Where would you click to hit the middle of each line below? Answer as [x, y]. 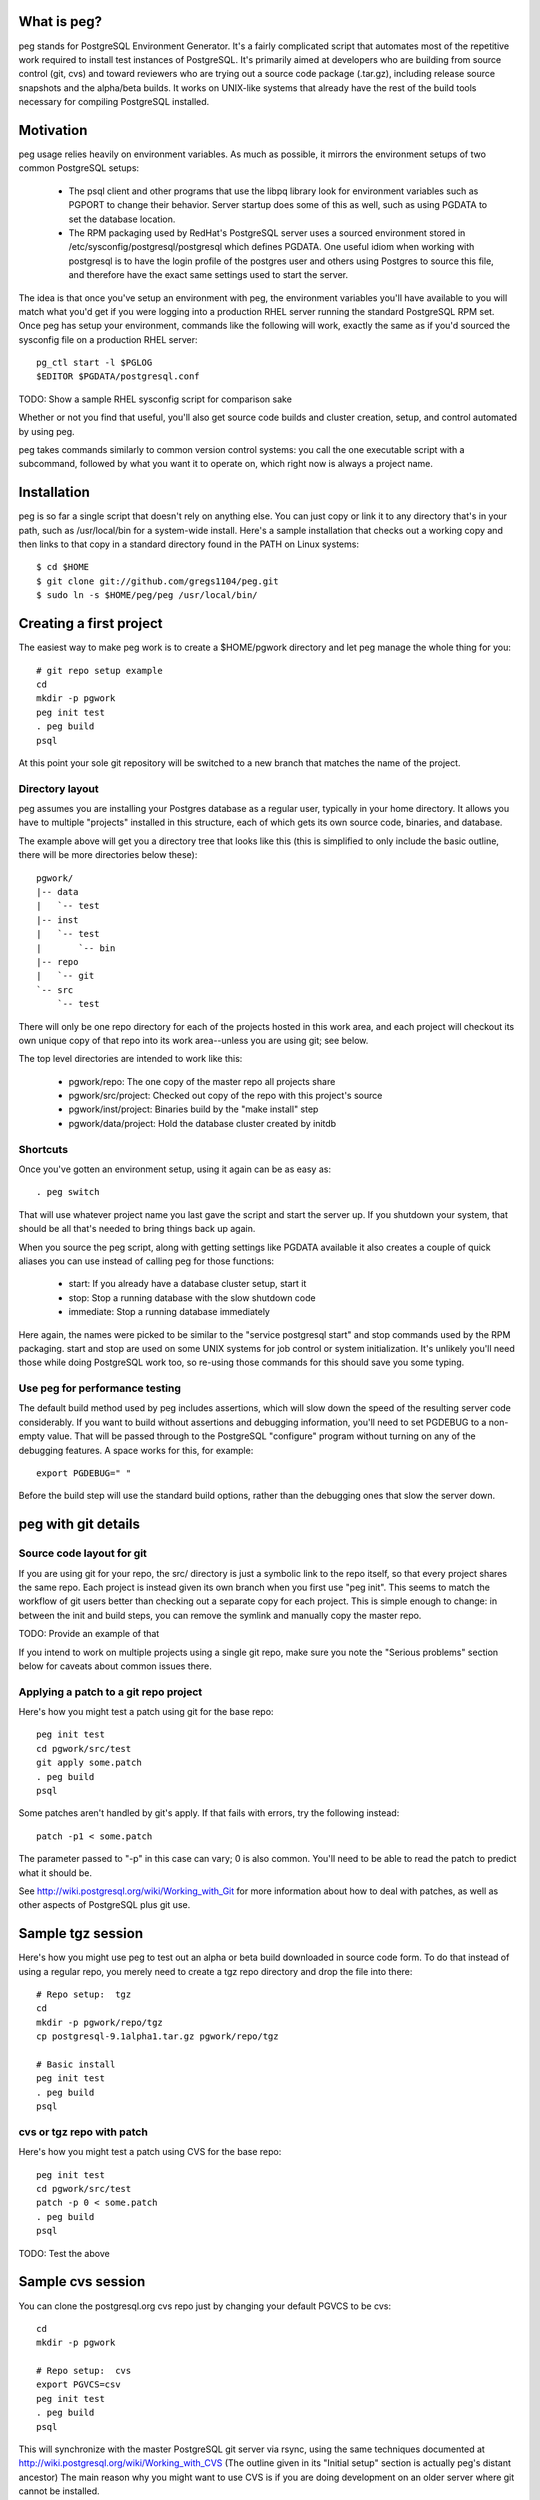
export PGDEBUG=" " [84, 1473]
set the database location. [122, 219]
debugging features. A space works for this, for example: [136, 1450]
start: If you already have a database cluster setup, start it [187, 1284]
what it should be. [55, 1872]
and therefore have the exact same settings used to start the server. [208, 275]
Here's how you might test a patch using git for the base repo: [146, 1712]
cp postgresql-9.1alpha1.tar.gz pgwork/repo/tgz [157, 2036]
